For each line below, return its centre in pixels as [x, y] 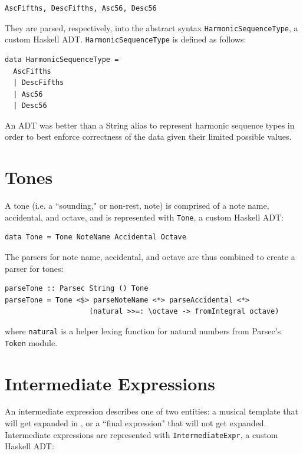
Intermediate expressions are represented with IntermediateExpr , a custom [141, 434]
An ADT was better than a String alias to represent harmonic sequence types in [150, 125]
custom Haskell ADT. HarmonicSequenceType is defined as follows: [126, 39]
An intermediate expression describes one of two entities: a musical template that [151, 411]
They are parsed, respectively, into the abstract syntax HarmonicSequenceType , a [151, 27]
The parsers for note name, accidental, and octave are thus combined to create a [150, 257]
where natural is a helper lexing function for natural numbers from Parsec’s [143, 331]
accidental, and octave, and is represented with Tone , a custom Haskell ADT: [144, 217]
